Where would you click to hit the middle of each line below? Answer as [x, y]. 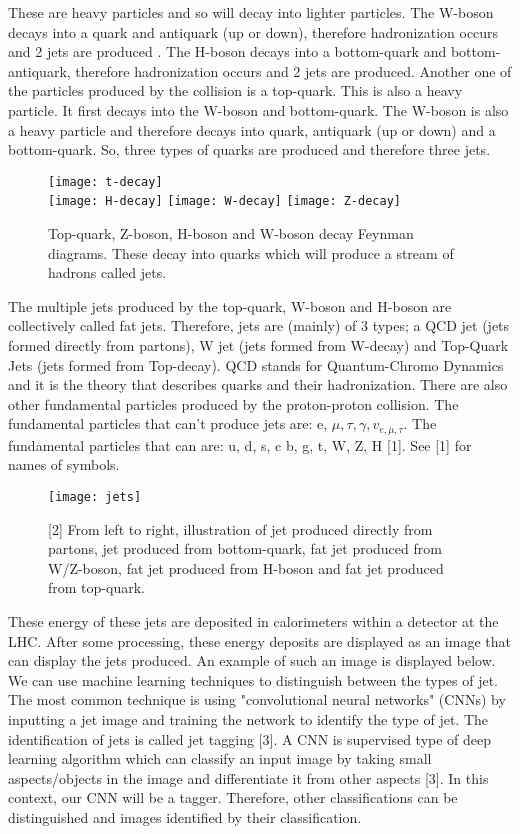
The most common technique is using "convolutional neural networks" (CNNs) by [257, 699]
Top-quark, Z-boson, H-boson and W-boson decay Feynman [231, 233]
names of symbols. [64, 464]
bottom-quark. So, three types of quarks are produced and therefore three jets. [249, 149]
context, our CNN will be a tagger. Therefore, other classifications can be [233, 797]
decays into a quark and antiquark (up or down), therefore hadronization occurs [253, 31]
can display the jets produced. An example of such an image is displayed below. [252, 660]
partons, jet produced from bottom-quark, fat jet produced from [245, 548]
